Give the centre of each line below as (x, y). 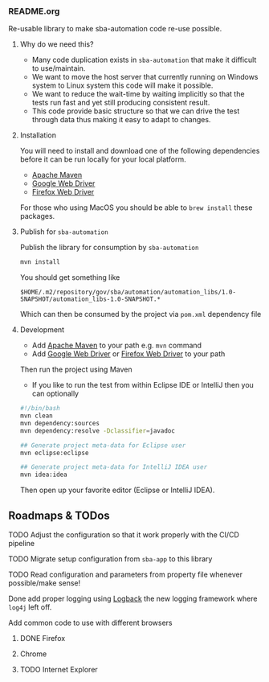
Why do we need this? (57, 44)
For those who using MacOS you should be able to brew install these (136, 207)
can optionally (55, 394)
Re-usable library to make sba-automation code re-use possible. (115, 29)
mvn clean (37, 416)
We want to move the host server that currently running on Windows (145, 77)
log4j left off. (30, 607)
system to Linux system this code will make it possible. (122, 85)
